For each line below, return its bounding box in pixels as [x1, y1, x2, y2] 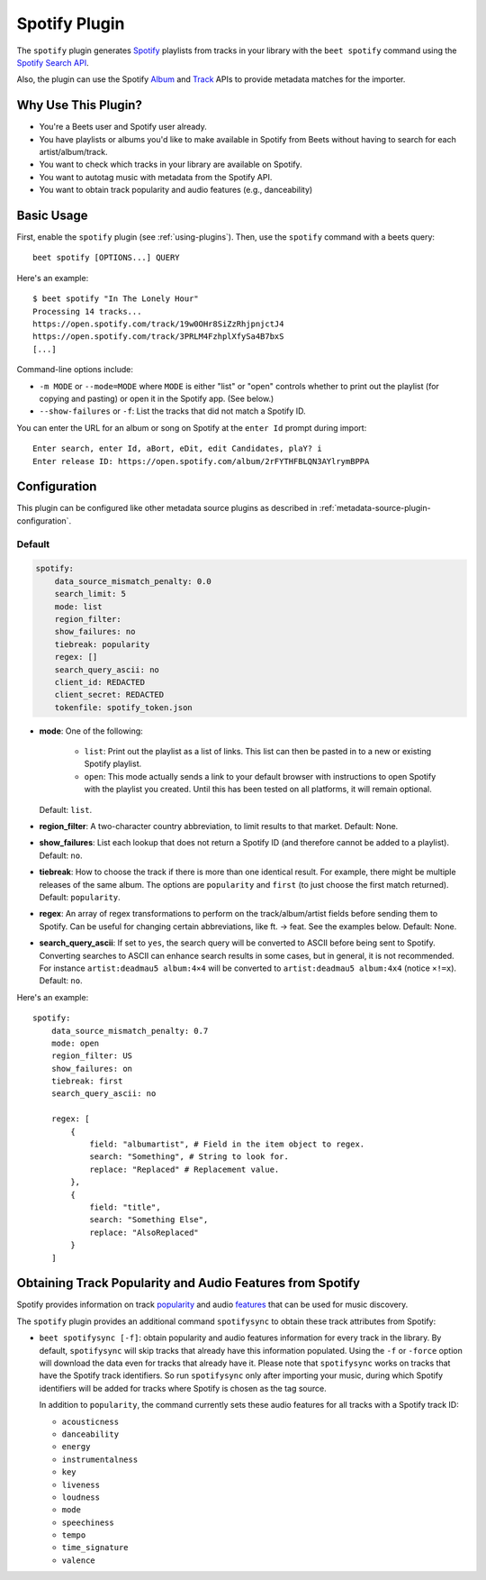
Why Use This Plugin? [16, 97, 143, 113]
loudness [61, 1492, 101, 1502]
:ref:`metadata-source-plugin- [319, 503, 431, 514]
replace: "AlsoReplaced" [89, 1227, 200, 1238]
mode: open [50, 1037, 100, 1048]
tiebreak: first [50, 1076, 123, 1086]
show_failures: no [54, 626, 136, 637]
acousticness [61, 1416, 120, 1427]
